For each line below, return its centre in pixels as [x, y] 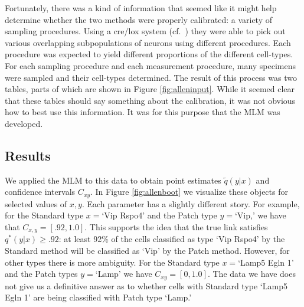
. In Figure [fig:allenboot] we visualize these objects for [189, 192]
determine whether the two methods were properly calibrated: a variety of [138, 19]
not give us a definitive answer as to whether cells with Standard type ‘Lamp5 [146, 285]
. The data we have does [251, 274]
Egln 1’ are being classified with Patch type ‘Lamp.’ [98, 297]
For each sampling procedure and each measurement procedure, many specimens [151, 65]
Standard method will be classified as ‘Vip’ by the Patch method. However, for [147, 251]
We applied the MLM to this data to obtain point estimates [113, 180]
